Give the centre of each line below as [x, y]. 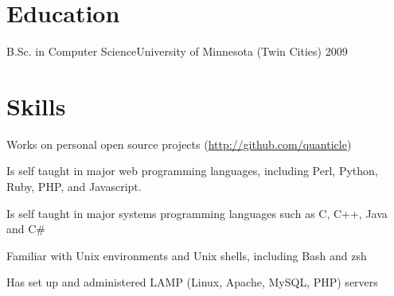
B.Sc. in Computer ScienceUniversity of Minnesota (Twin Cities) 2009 [177, 51]
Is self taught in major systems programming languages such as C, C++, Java [197, 213]
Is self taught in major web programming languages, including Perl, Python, [192, 171]
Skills [36, 105]
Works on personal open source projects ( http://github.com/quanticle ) [179, 144]
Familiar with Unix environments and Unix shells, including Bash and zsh [187, 255]
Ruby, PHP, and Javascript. [74, 187]
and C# [26, 229]
